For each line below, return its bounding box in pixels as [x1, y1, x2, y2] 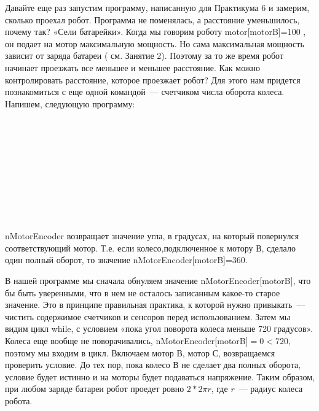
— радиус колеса [238, 382, 303, 395]
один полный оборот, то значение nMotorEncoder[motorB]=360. [5, 253, 248, 266]
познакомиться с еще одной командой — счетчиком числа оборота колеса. [5, 85, 285, 98]
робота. [5, 394, 33, 407]
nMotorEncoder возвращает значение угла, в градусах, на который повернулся [5, 229, 299, 242]
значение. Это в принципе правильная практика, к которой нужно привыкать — [5, 298, 305, 311]
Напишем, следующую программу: [5, 97, 135, 110]
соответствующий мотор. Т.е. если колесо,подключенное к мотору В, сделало [5, 241, 296, 254]
